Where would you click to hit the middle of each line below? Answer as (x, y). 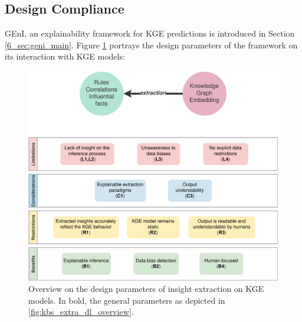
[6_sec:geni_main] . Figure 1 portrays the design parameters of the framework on (151, 45)
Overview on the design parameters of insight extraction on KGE (146, 289)
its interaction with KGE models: (65, 56)
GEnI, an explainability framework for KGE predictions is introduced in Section (150, 33)
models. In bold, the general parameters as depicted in (127, 300)
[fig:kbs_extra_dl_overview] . (81, 312)
